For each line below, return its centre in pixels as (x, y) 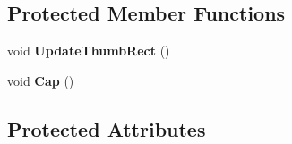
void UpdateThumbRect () (89, 51)
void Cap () (41, 80)
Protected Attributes (107, 128)
